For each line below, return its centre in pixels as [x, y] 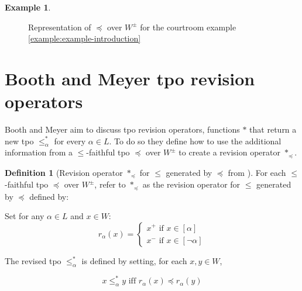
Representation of [60, 27]
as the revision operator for [191, 184]
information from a [39, 152]
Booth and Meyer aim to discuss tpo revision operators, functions [122, 129]
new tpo [19, 141]
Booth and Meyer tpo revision [130, 78]
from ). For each [257, 172]
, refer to [110, 184]
